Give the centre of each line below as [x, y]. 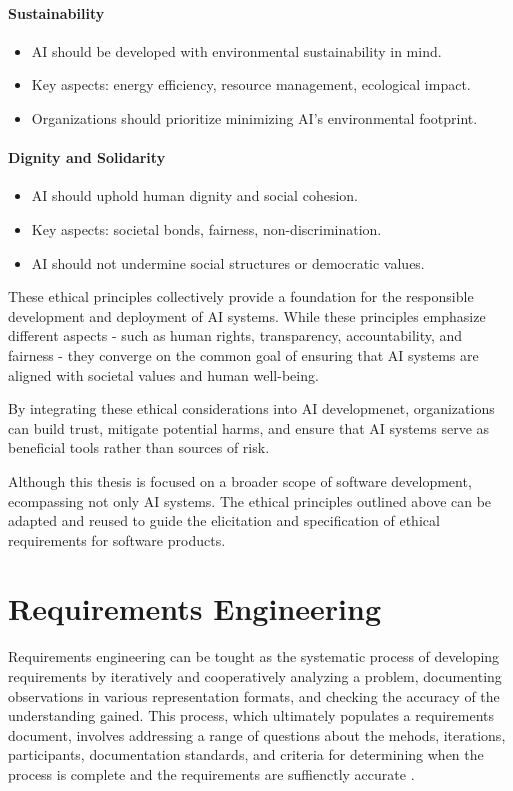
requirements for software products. [117, 539]
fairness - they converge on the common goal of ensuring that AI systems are [243, 354]
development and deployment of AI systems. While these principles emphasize [247, 315]
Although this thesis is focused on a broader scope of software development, [240, 480]
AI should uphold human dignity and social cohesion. [194, 195]
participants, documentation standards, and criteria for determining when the [246, 754]
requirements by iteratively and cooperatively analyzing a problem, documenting [255, 676]
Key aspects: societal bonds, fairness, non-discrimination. [206, 228]
